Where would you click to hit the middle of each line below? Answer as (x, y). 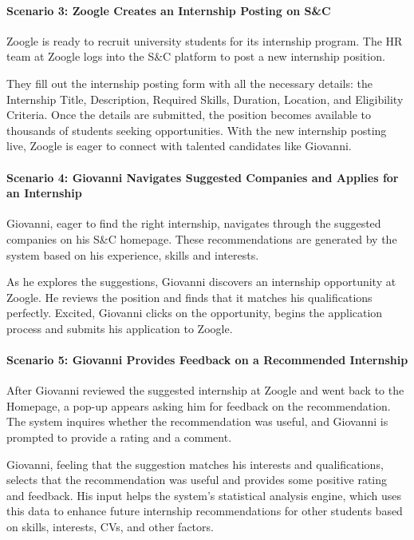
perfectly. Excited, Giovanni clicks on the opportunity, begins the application (195, 313)
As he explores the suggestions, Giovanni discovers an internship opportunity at (201, 282)
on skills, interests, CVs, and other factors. (110, 527)
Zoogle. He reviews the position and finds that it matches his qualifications (189, 297)
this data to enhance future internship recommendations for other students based (205, 511)
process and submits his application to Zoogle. (120, 328)
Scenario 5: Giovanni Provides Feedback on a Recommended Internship (207, 360)
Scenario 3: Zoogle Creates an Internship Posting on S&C (169, 10)
